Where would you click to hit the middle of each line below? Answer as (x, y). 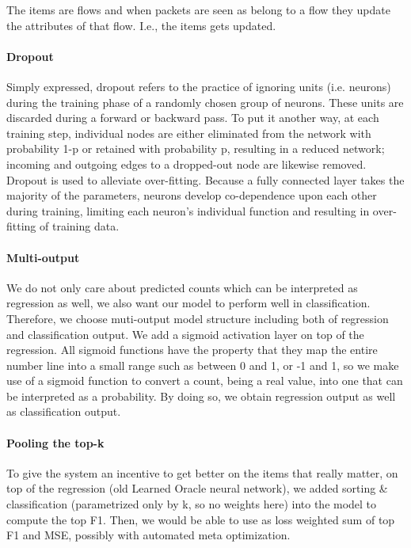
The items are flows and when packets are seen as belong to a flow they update (198, 10)
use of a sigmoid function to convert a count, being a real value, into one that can (205, 381)
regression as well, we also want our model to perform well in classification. (188, 303)
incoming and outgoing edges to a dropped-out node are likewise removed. (186, 164)
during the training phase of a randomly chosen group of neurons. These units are (205, 102)
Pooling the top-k (55, 442)
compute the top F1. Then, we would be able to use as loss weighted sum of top (201, 519)
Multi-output (43, 257)
